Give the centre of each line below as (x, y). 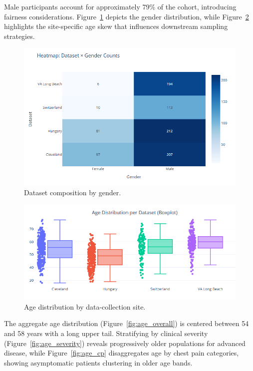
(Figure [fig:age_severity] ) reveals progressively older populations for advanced (125, 343)
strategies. (19, 36)
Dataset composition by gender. (73, 192)
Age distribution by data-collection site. (85, 306)
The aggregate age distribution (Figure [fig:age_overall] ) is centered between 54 (126, 323)
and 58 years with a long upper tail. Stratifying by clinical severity (106, 333)
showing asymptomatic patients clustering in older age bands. (98, 362)
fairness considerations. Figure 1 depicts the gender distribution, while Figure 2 (126, 16)
